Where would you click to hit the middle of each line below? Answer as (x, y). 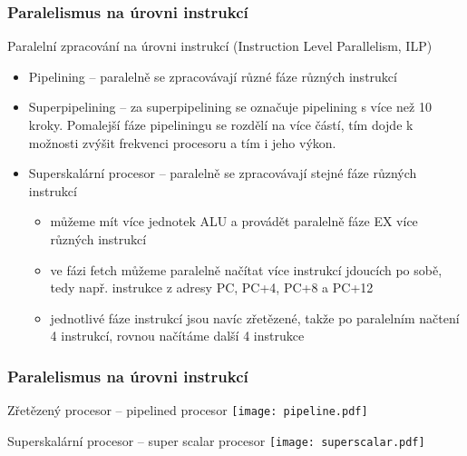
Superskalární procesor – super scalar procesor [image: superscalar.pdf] (216, 440)
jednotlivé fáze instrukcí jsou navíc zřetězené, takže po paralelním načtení (255, 317)
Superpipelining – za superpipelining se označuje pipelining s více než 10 (230, 107)
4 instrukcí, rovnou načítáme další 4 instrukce (177, 336)
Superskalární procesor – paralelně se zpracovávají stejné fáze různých (223, 173)
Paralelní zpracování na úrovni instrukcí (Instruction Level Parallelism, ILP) (220, 46)
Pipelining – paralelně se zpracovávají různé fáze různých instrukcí (213, 76)
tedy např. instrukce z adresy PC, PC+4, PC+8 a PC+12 (212, 287)
